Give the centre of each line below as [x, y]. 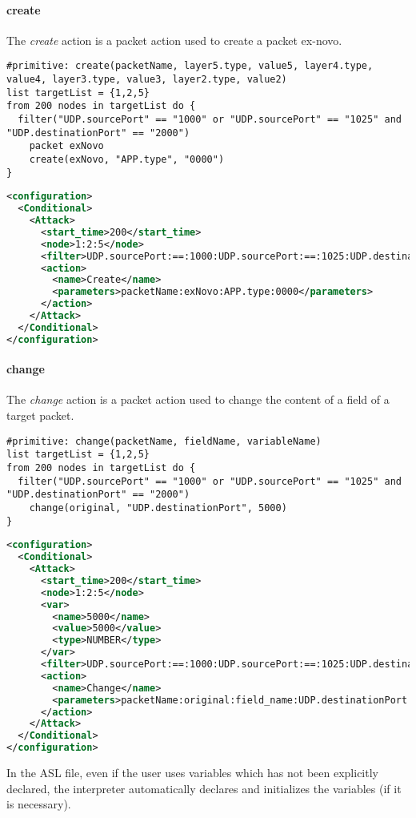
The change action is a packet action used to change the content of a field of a [198, 399]
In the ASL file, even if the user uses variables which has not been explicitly [192, 772]
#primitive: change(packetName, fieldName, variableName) [164, 441]
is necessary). [39, 804]
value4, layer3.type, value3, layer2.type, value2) [147, 80]
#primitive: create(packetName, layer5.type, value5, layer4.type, [190, 66]
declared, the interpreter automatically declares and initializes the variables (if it [204, 788]
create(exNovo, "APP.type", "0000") [127, 159]
